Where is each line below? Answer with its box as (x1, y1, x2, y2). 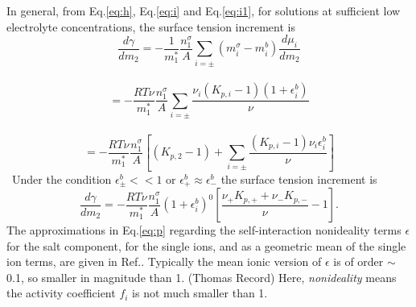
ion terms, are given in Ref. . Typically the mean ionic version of (6, 253, 322, 270)
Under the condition (11, 170, 112, 187)
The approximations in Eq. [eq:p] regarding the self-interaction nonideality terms (6, 222, 402, 239)
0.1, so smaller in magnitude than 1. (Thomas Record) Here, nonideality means (6, 268, 397, 285)
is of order (333, 253, 384, 270)
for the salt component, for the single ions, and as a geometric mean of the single (6, 237, 406, 254)
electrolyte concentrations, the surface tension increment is (6, 18, 295, 35)
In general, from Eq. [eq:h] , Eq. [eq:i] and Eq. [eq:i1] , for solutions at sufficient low (6, 2, 401, 19)
